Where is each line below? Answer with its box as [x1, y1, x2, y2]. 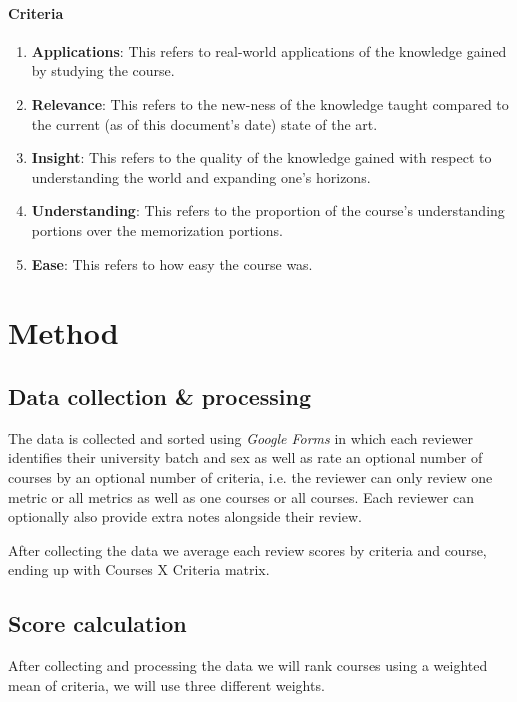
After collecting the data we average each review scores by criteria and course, [8, 539, 487, 560]
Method [8, 312, 119, 353]
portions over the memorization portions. [31, 219, 283, 240]
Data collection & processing [8, 380, 312, 411]
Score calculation [8, 608, 187, 639]
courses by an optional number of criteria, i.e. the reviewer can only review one [8, 466, 493, 487]
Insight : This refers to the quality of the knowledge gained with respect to [31, 147, 492, 168]
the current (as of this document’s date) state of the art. [31, 113, 378, 134]
